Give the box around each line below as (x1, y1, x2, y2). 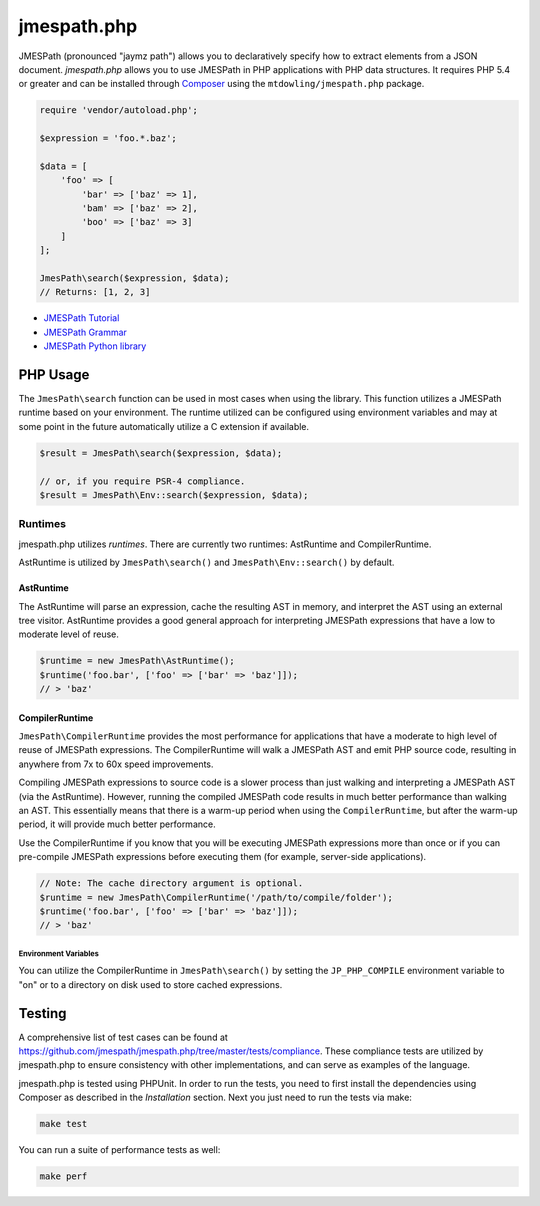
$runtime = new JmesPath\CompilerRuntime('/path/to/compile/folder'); (39, 891, 394, 903)
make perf (39, 1171, 88, 1182)
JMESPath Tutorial (43, 312, 120, 324)
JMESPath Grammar (43, 326, 127, 338)
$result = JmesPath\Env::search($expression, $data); (39, 490, 309, 500)
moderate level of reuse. (18, 628, 120, 640)
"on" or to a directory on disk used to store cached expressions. (18, 978, 283, 990)
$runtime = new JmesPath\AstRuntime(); (39, 655, 235, 667)
